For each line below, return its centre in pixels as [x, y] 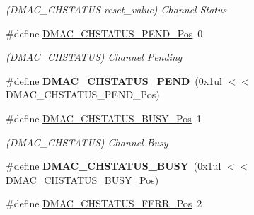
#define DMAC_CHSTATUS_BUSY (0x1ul [114, 166]
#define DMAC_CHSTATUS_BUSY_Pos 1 [104, 118]
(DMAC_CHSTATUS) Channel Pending [94, 57]
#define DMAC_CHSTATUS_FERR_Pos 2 [104, 203]
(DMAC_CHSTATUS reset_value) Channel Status [116, 9]
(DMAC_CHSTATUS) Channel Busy [87, 142]
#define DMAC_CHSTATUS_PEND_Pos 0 [104, 33]
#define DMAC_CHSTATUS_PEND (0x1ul [114, 80]
